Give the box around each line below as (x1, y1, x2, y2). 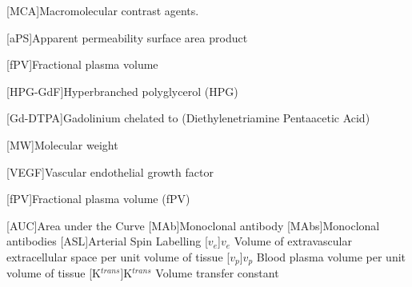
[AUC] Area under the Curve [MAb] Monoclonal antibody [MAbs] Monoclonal (6, 217, 380, 233)
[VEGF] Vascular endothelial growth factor (6, 163, 214, 180)
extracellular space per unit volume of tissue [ (6, 248, 230, 265)
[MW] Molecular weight (6, 136, 118, 153)
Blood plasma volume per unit (256, 248, 406, 265)
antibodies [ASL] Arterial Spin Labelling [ (6, 233, 208, 249)
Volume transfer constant (155, 265, 279, 281)
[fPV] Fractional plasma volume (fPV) (6, 190, 190, 207)
